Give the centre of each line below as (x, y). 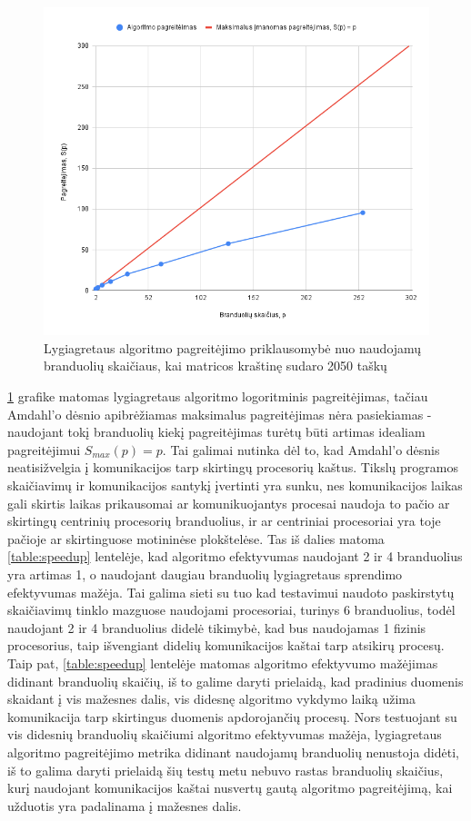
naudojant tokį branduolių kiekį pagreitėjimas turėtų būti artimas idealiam (216, 432)
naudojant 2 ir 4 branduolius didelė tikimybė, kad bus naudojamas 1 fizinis (217, 627)
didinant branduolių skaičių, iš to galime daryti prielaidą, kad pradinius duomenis (235, 681)
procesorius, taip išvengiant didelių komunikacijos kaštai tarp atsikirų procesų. (226, 645)
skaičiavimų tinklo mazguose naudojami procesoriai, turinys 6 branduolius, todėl (231, 610)
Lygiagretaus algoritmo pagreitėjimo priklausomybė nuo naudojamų (233, 347)
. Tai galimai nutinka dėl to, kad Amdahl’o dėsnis (301, 449)
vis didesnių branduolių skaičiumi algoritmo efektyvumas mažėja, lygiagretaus (225, 734)
